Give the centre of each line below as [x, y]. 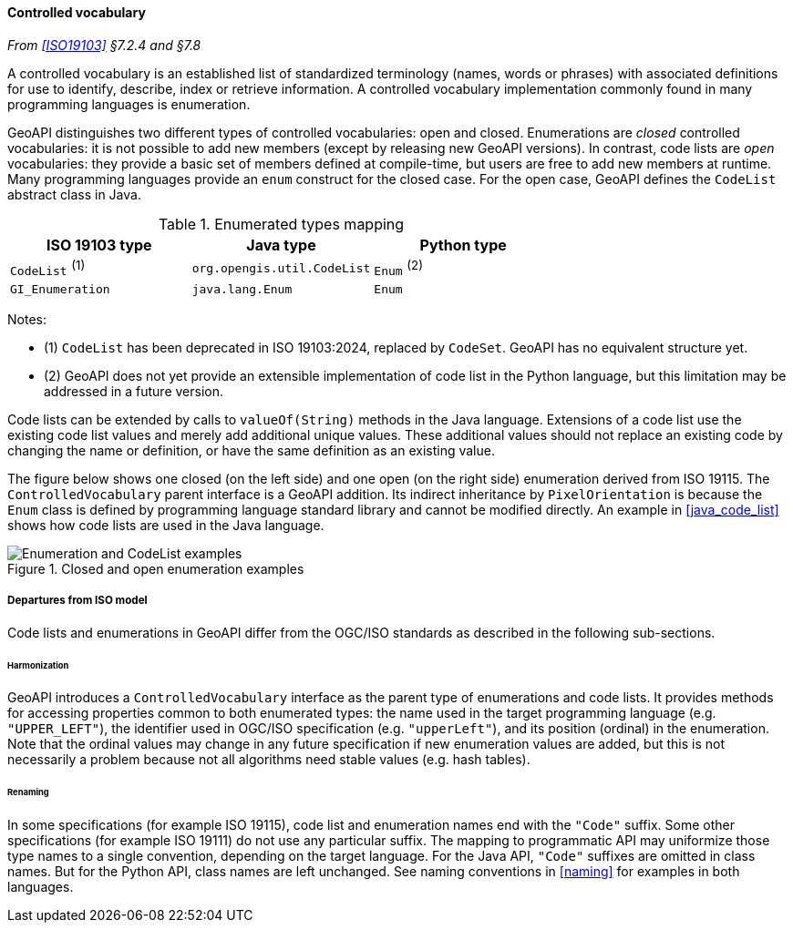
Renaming [28, 792]
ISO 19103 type [99, 245]
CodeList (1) [48, 267]
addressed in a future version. [134, 391]
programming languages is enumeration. [129, 104]
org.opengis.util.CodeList [281, 268]
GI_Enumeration [60, 289]
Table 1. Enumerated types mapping [281, 224]
